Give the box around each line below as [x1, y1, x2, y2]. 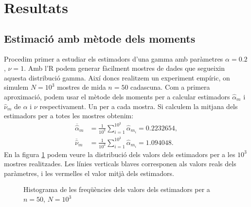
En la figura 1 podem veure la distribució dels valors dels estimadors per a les [4, 149, 235, 159]
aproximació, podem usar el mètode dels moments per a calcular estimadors [4, 91, 230, 101]
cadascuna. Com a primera [130, 82, 210, 92]
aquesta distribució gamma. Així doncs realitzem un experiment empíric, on [4, 72, 230, 82]
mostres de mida [57, 82, 106, 92]
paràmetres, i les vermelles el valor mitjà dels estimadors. [4, 168, 174, 178]
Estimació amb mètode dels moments [4, 31, 196, 46]
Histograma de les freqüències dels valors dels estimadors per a [23, 184, 210, 194]
